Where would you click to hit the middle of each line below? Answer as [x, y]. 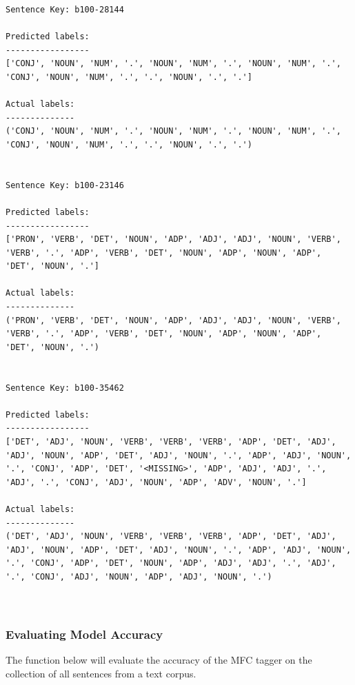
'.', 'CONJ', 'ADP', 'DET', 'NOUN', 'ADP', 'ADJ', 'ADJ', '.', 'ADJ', [171, 563]
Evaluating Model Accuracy [84, 634]
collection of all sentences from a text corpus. [101, 673]
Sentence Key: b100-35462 [65, 388]
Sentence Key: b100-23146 [65, 185]
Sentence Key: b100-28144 [65, 10]
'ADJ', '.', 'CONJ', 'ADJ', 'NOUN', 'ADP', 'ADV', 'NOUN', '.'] [156, 482]
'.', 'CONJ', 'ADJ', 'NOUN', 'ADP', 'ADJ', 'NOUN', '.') [139, 576]
